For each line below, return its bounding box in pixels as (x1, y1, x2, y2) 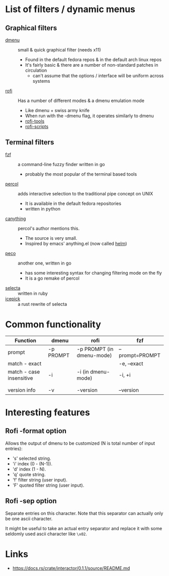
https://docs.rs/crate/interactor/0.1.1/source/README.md (12, 565, 130, 571)
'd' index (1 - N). (12, 466, 46, 472)
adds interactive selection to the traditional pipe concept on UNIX (18, 190, 153, 196)
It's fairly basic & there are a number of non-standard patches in (25, 62, 158, 68)
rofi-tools (25, 118, 45, 124)
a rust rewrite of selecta (18, 301, 67, 307)
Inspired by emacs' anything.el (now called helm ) (25, 240, 127, 246)
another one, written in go (18, 260, 71, 266)
